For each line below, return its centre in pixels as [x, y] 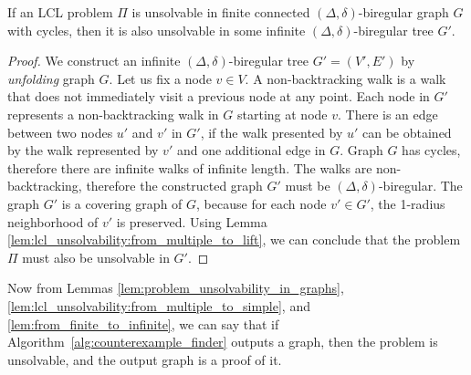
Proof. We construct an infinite [94, 61]
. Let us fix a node [160, 78]
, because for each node [262, 203]
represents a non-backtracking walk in [113, 114]
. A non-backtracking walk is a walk [345, 78]
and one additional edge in [251, 150]
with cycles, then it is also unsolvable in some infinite [157, 30]
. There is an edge [387, 114]
